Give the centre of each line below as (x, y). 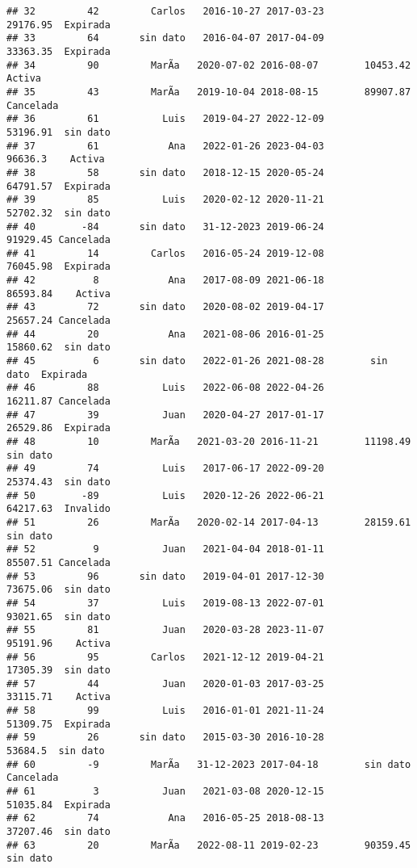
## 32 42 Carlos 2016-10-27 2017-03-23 (165, 11)
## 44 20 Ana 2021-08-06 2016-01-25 (165, 334)
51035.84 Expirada (58, 805)
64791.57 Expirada (58, 186)
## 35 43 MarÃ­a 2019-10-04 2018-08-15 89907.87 (209, 92)
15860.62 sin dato (58, 348)
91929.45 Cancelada (58, 240)
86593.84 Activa (58, 294)
